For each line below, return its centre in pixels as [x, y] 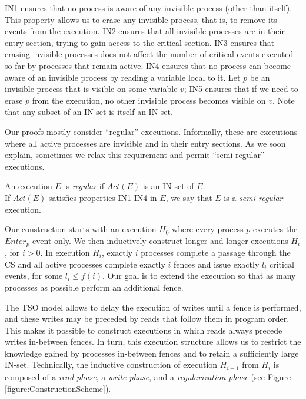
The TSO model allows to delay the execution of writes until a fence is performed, [153, 307]
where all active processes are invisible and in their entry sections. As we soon [145, 143]
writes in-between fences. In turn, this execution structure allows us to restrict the [153, 342]
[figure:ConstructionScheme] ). [58, 388]
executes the [275, 229]
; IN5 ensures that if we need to [241, 89]
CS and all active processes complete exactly [85, 264]
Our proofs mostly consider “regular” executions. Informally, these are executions [151, 131]
